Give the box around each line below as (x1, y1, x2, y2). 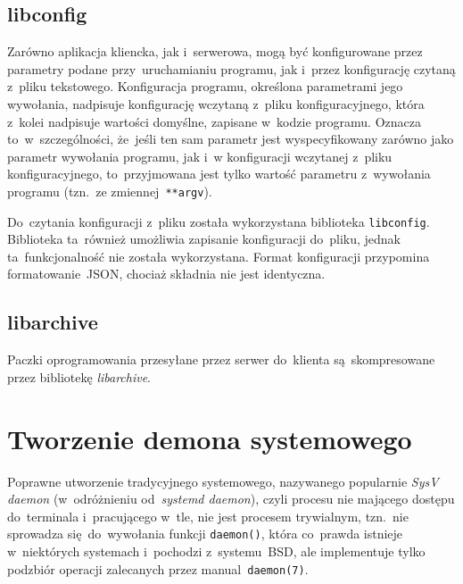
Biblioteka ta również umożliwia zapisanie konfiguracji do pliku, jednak (7, 229, 401, 248)
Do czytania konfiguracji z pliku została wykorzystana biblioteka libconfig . (7, 212, 430, 230)
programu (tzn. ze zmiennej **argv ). (7, 181, 212, 200)
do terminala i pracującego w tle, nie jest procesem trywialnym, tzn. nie (7, 506, 409, 525)
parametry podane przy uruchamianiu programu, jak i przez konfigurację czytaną (7, 59, 456, 78)
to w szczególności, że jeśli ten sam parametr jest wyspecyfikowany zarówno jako (7, 129, 454, 148)
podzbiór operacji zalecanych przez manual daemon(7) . (7, 559, 309, 578)
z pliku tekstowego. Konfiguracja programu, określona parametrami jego (7, 77, 403, 96)
